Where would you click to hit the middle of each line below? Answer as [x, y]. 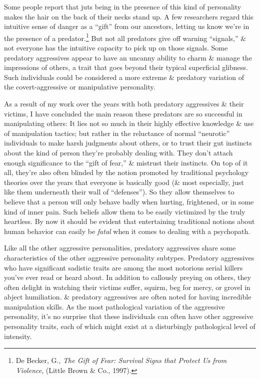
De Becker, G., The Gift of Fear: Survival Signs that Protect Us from [121, 360]
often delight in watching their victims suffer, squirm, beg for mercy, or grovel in [127, 287]
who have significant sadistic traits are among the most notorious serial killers [123, 267]
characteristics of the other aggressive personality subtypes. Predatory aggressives [129, 257]
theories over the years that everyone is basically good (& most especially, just [124, 182]
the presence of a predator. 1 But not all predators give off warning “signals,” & [125, 37]
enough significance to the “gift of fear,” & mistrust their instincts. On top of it [126, 162]
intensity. [18, 336]
